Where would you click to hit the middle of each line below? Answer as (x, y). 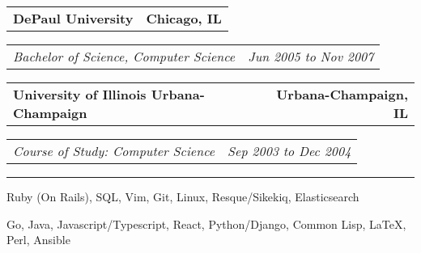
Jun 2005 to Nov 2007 (311, 56)
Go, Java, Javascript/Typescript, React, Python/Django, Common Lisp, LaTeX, (206, 223)
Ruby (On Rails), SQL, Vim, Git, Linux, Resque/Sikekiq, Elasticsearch (183, 196)
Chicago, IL (184, 18)
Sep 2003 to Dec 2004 (289, 151)
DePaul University (73, 18)
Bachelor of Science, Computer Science (124, 56)
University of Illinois (80, 94)
